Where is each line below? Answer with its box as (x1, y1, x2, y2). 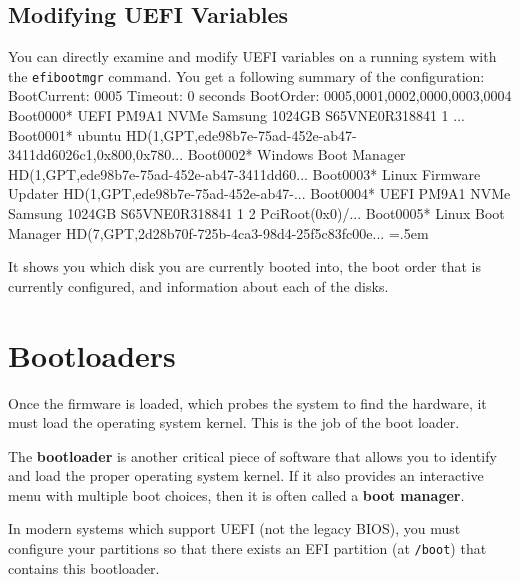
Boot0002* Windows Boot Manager (187, 144, 406, 165)
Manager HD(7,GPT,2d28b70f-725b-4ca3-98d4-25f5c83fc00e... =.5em (8, 222, 429, 243)
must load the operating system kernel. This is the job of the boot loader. (8, 412, 460, 433)
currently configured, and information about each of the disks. (8, 275, 389, 296)
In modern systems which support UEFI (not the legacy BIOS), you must (8, 518, 461, 539)
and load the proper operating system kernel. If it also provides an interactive (8, 465, 484, 486)
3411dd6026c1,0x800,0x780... (8, 144, 184, 165)
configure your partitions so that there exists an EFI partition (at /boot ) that (8, 538, 487, 559)
